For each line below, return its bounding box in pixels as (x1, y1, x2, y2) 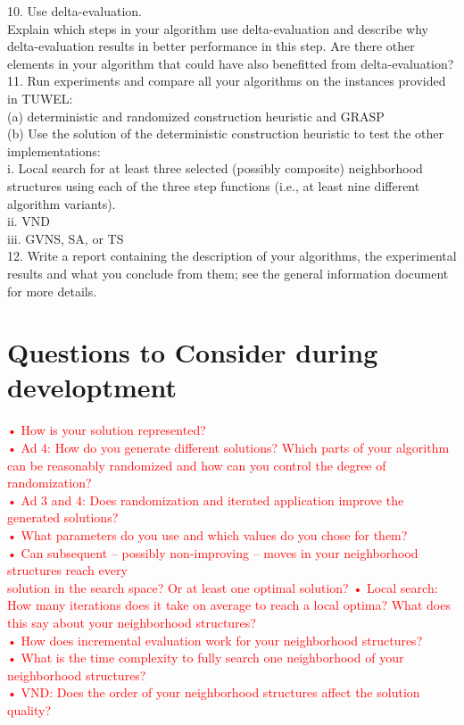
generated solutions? (7, 508, 119, 527)
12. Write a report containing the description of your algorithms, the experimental (7, 246, 457, 265)
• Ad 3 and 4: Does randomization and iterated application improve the (7, 490, 404, 509)
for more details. (7, 281, 97, 300)
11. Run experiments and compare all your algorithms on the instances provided (7, 71, 446, 90)
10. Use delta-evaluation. (7, 2, 142, 20)
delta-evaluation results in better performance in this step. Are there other (7, 37, 415, 55)
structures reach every (7, 561, 128, 579)
